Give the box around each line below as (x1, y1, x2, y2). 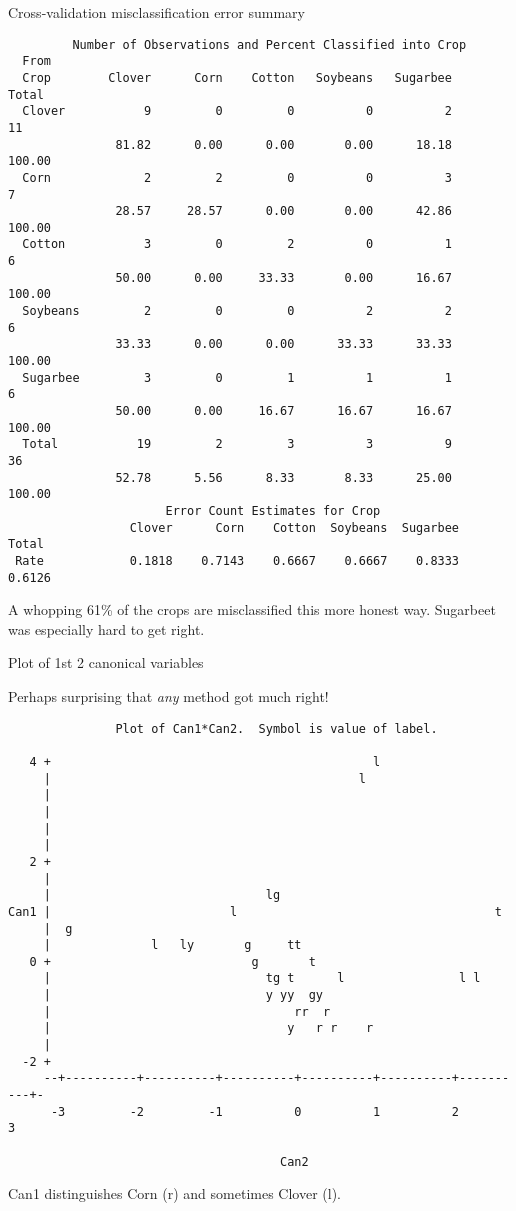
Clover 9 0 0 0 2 (22, 104, 452, 119)
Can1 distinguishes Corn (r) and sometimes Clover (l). (8, 1183, 341, 1204)
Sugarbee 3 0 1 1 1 (22, 370, 452, 385)
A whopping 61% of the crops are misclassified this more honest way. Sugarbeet (8, 599, 496, 620)
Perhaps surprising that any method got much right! (8, 686, 329, 707)
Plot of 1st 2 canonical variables (8, 652, 204, 673)
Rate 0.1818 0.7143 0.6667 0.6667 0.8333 (15, 553, 460, 568)
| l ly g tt (43, 938, 302, 953)
